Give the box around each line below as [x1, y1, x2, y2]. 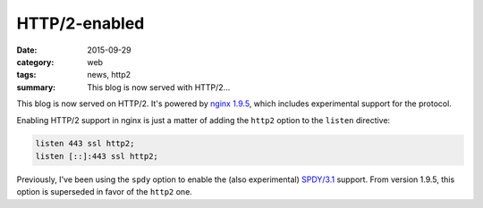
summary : [16, 81, 56, 93]
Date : [16, 45, 38, 55]
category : [16, 56, 55, 67]
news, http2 [87, 70, 131, 80]
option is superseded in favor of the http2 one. [16, 187, 192, 197]
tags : [16, 70, 37, 80]
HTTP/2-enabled [16, 13, 145, 33]
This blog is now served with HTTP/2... [87, 81, 231, 93]
